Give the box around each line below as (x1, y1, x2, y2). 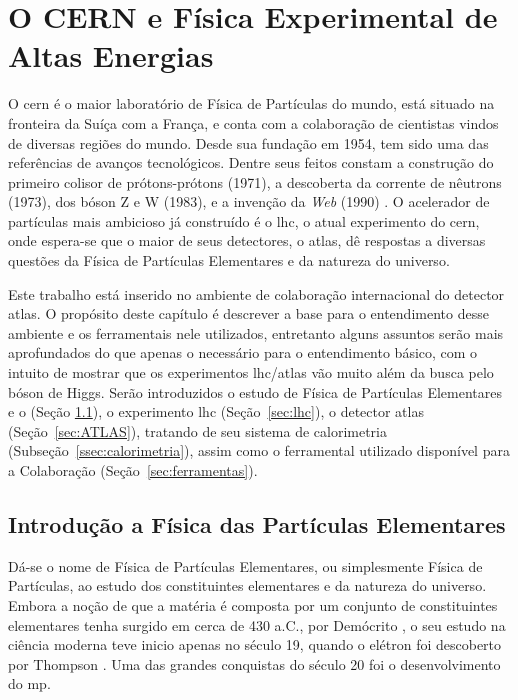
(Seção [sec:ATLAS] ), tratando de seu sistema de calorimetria (8, 420, 387, 441)
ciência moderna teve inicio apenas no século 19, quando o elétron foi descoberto (8, 634, 502, 655)
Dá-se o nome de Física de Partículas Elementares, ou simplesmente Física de (8, 555, 483, 576)
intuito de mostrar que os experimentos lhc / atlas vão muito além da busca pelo (8, 362, 494, 383)
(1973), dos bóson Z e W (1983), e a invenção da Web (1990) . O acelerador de (8, 191, 490, 212)
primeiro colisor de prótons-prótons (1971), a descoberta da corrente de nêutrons (8, 171, 502, 192)
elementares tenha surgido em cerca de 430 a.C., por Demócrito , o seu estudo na (8, 614, 506, 635)
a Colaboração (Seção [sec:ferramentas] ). (8, 460, 258, 480)
